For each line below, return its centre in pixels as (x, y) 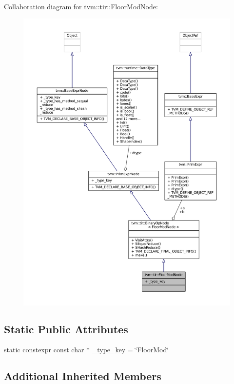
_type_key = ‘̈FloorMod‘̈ (130, 349)
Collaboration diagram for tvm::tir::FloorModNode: (81, 6)
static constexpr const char (44, 349)
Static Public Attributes (66, 329)
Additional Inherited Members (83, 375)
